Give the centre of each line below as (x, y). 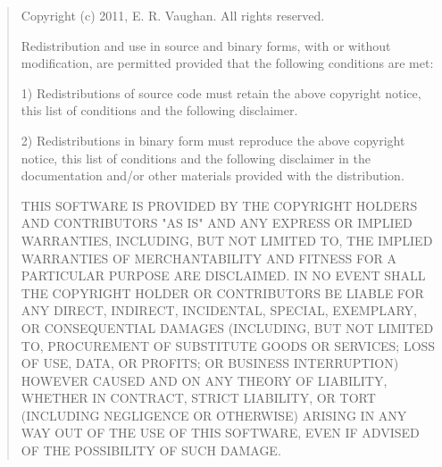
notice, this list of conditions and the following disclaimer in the (196, 158)
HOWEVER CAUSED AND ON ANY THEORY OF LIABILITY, (204, 380)
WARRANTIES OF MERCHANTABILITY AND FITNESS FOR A (208, 258)
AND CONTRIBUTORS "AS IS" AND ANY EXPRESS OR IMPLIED (217, 223)
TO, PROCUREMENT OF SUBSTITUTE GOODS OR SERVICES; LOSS (228, 345)
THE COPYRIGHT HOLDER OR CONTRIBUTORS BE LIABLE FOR (222, 292)
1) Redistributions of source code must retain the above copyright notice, (221, 92)
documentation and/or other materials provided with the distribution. (213, 175)
